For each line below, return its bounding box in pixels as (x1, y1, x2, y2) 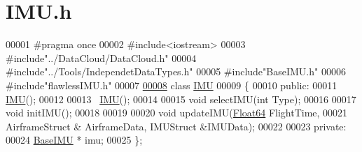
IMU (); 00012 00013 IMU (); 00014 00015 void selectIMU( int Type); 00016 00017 (6, 91, 356, 106)
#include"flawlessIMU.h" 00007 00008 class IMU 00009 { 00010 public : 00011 (6, 77, 337, 92)
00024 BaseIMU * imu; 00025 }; (6, 132, 143, 147)
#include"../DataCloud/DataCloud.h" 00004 (6, 50, 197, 65)
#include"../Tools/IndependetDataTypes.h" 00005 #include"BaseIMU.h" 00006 (6, 64, 346, 79)
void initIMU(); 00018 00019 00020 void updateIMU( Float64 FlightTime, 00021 (6, 105, 348, 120)
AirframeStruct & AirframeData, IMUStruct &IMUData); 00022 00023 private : (6, 119, 347, 133)
